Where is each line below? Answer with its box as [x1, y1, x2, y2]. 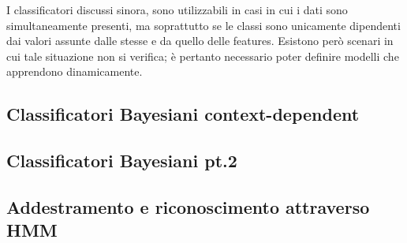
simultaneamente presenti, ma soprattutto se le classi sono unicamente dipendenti [6, 17, 401, 33]
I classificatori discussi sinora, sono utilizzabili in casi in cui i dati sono [6, 2, 348, 17]
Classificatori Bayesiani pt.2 [6, 148, 237, 173]
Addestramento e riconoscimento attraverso [6, 194, 370, 219]
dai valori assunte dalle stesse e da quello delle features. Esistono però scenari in [6, 32, 394, 49]
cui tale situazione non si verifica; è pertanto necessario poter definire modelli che [6, 47, 399, 64]
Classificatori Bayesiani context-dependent [6, 102, 360, 126]
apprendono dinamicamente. [6, 63, 143, 80]
